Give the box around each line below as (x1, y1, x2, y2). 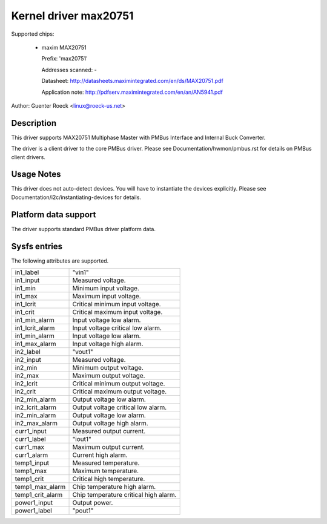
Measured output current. (72, 427, 146, 436)
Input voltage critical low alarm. (72, 324, 162, 332)
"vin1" (72, 268, 89, 277)
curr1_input (15, 427, 47, 436)
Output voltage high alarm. (72, 419, 148, 428)
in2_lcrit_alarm (15, 403, 57, 411)
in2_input (15, 356, 42, 364)
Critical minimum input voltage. (72, 300, 161, 309)
